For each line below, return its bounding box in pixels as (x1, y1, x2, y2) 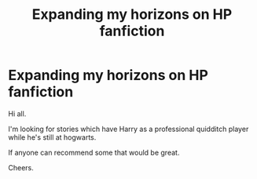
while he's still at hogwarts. (8, 132, 97, 142)
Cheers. (8, 163, 34, 172)
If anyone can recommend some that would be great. (8, 148, 180, 157)
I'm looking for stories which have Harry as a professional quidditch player (8, 124, 249, 133)
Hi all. (8, 108, 27, 119)
